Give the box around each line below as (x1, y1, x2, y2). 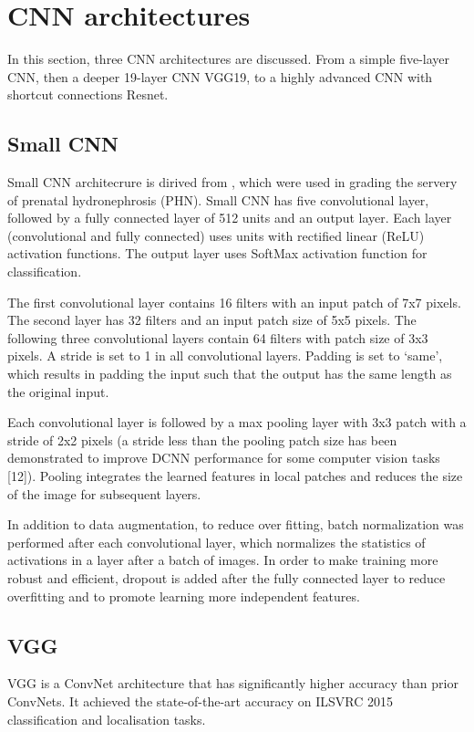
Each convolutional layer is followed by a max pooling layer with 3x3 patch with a (7, 413, 467, 432)
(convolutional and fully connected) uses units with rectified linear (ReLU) (7, 225, 425, 245)
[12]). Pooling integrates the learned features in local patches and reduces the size (7, 466, 463, 486)
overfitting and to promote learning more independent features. (7, 586, 360, 605)
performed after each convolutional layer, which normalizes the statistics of (7, 532, 426, 551)
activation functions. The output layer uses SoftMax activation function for (7, 244, 428, 263)
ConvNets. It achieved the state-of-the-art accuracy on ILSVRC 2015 (7, 691, 393, 710)
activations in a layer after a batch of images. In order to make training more (7, 550, 438, 570)
